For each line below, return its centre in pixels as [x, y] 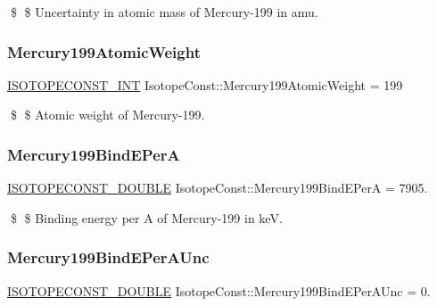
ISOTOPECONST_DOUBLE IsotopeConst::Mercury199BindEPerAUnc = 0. [219, 290]
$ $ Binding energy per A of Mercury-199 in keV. [146, 217]
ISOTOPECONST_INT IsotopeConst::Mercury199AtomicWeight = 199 [205, 84]
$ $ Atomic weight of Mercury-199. [107, 115]
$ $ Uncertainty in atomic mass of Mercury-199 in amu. [164, 12]
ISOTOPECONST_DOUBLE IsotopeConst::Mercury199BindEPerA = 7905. [218, 188]
